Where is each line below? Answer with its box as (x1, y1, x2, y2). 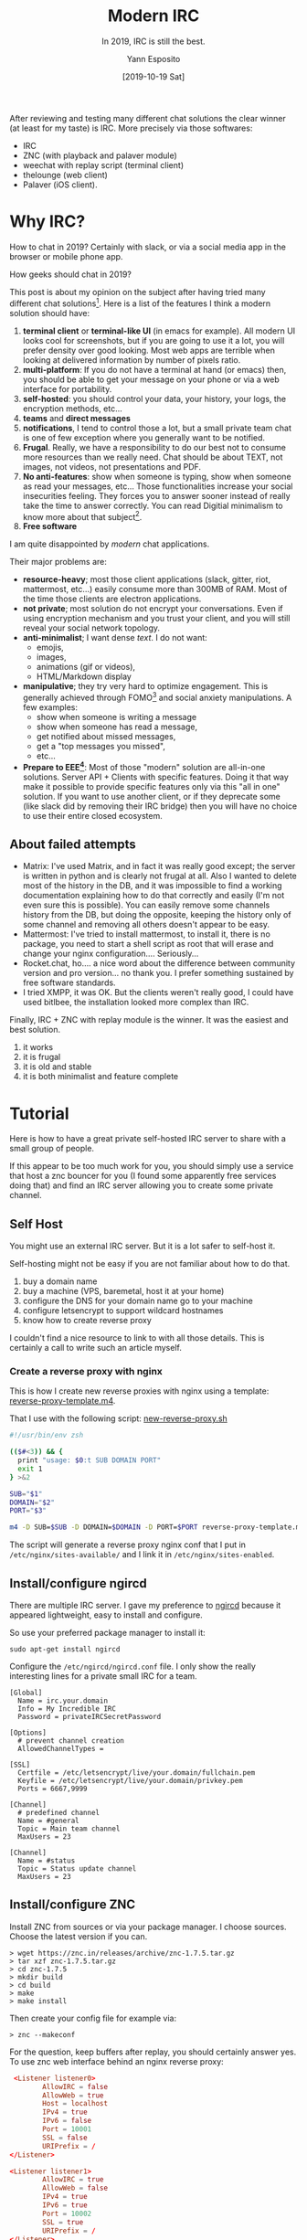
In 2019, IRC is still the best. (101, 36, 206, 47)
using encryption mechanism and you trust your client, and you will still (22, 613, 291, 624)
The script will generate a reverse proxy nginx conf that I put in (9, 1539, 247, 1550)
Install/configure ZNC (9, 1897, 136, 1913)
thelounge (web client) (22, 169, 108, 180)
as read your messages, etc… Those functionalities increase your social (22, 481, 293, 492)
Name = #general (17, 1816, 79, 1826)
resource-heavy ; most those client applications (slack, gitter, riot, (22, 574, 271, 585)
